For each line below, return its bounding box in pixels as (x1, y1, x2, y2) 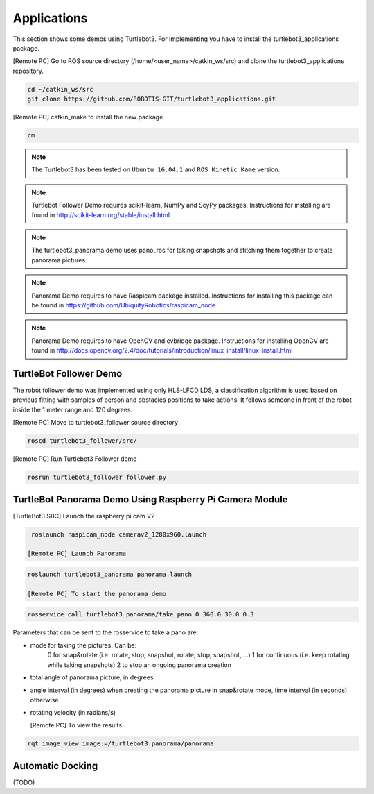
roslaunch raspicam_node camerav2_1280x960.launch (31, 530, 207, 538)
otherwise (30, 695, 59, 704)
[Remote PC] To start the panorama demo (27, 590, 166, 598)
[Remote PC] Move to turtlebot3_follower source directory (12, 419, 179, 427)
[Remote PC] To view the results (30, 721, 123, 729)
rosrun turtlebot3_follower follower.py (27, 473, 166, 482)
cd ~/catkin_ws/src (27, 85, 93, 93)
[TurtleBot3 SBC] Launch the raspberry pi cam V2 (12, 512, 155, 520)
